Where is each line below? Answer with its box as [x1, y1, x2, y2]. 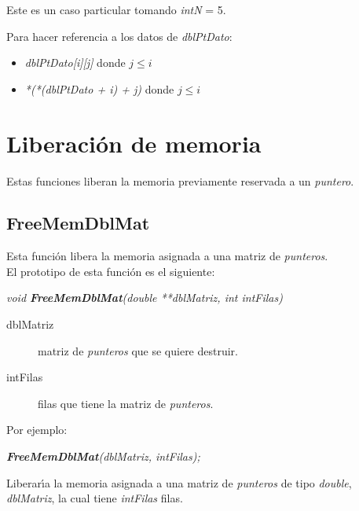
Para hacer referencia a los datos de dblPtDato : [6, 28, 233, 44]
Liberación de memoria [6, 127, 262, 159]
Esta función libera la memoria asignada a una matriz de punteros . [6, 248, 328, 264]
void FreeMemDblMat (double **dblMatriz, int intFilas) [6, 289, 283, 306]
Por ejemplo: [6, 421, 68, 438]
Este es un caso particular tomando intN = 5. [6, 2, 226, 17]
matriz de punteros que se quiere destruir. [38, 342, 238, 358]
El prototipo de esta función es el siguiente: [6, 263, 215, 279]
